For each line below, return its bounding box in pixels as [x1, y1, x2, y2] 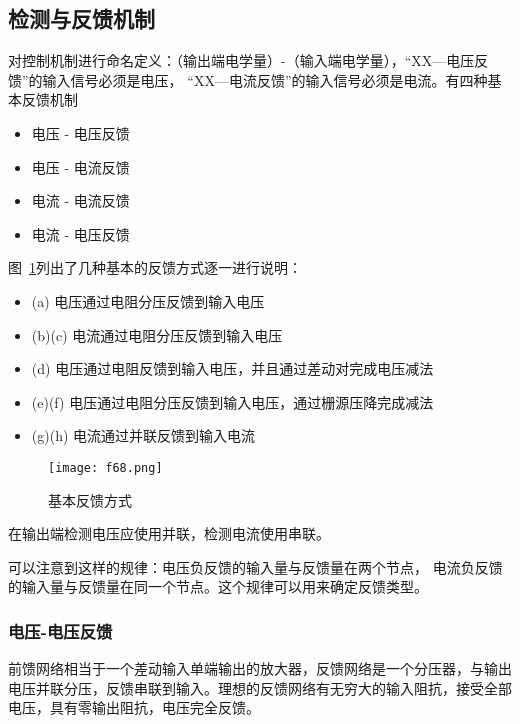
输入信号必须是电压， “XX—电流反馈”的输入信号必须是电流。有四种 [42, 69, 488, 90]
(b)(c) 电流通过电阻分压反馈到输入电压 [31, 324, 283, 345]
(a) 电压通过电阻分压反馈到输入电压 [31, 290, 265, 311]
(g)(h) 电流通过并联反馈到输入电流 [31, 425, 256, 446]
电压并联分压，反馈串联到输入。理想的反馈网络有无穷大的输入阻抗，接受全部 [8, 677, 512, 698]
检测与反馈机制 [8, 3, 155, 34]
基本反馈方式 [48, 489, 132, 510]
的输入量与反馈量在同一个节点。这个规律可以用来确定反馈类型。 [8, 576, 428, 597]
